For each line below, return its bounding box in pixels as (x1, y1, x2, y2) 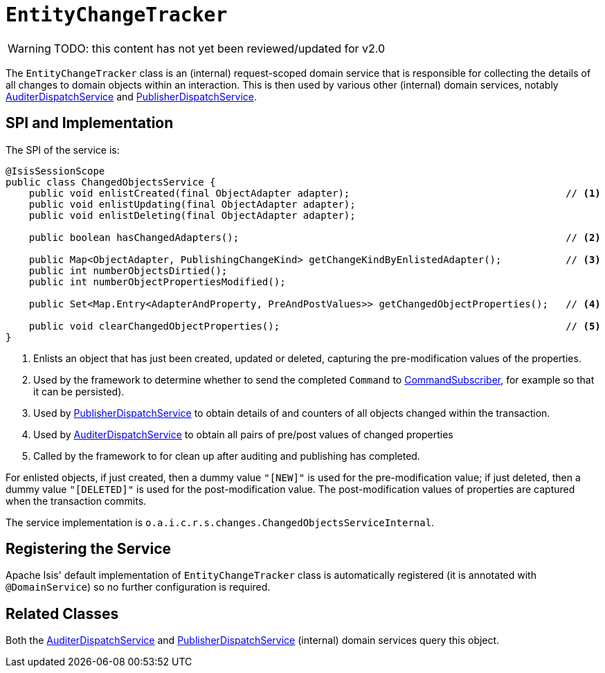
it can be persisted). (33, 385, 125, 397)
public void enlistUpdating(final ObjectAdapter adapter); (28, 198, 356, 210)
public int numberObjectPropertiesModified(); (28, 276, 286, 287)
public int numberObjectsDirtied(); (28, 264, 228, 276)
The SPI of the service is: (6, 143, 120, 156)
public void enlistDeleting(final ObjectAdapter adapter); (28, 209, 356, 221)
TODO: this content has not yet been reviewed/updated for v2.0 (53, 41, 386, 55)
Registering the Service (6, 540, 171, 558)
